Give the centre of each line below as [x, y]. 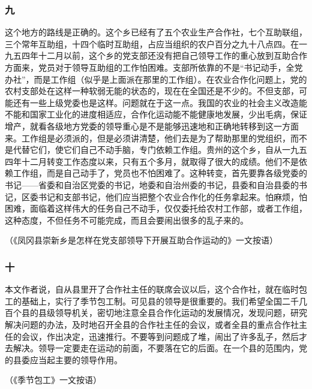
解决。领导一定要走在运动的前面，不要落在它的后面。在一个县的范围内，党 [160, 348]
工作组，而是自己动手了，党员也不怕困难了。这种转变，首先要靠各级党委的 [160, 173]
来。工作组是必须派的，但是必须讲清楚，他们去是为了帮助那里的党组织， [148, 138]
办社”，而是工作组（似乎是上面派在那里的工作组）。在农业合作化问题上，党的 [156, 79]
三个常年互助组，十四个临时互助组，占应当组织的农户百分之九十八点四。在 [152, 43]
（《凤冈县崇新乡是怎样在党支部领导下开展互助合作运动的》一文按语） [141, 240]
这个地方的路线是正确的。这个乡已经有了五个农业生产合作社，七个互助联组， [156, 32]
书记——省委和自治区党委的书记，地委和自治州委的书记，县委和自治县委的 [152, 184]
